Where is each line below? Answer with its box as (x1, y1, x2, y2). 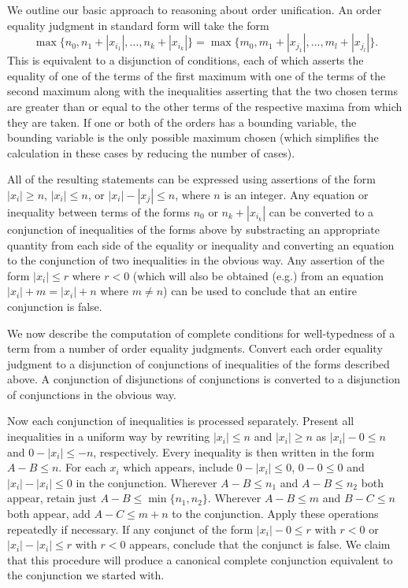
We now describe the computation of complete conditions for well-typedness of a (7, 324, 395, 341)
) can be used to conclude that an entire (163, 283, 357, 299)
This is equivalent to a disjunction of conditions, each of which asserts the (7, 52, 364, 68)
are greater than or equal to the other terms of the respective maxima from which (7, 98, 402, 114)
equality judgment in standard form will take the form (7, 17, 269, 33)
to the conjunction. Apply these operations (172, 505, 379, 522)
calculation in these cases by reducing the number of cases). (7, 144, 295, 161)
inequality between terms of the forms (7, 203, 190, 220)
